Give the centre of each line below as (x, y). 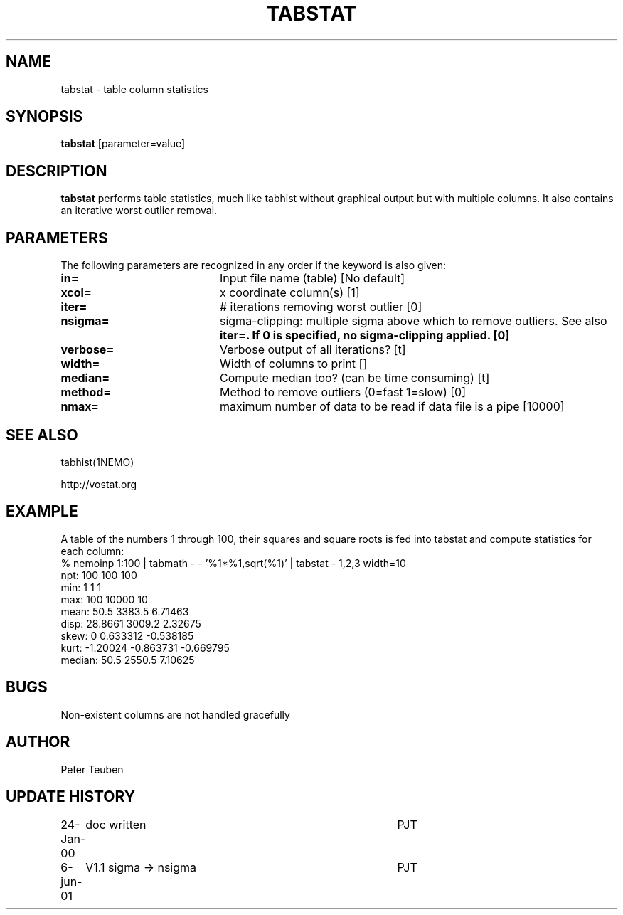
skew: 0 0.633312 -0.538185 (127, 635)
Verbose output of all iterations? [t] (313, 350)
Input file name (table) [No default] (312, 279)
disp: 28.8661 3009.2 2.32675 (131, 623)
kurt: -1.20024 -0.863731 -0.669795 (145, 647)
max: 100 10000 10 (104, 599)
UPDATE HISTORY (71, 796)
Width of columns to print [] (293, 364)
